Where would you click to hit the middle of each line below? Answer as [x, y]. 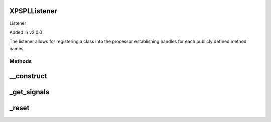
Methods [21, 61]
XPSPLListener [33, 11]
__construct [28, 76]
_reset [19, 108]
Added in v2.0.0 [26, 32]
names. [17, 48]
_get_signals [29, 92]
